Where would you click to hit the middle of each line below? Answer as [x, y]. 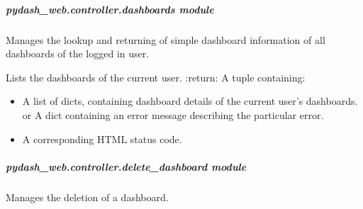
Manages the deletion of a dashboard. [87, 197]
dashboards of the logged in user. [78, 53]
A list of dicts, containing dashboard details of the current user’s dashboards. [190, 101]
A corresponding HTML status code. [102, 139]
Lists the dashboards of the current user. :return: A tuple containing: [156, 77]
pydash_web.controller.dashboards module [110, 9]
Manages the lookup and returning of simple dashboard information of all [166, 39]
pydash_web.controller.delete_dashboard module [126, 166]
